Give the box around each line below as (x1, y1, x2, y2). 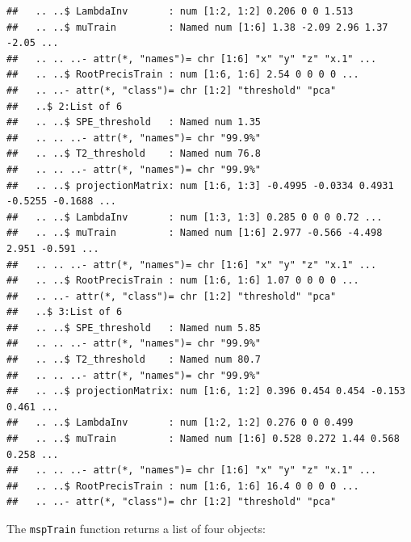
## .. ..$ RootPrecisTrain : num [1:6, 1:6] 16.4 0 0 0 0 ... (6, 480, 359, 492)
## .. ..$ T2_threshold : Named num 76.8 (6, 148, 261, 160)
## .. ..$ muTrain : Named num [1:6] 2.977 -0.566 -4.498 (6, 227, 383, 239)
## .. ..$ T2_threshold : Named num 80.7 (6, 354, 261, 366)
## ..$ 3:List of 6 (6, 306, 123, 318)
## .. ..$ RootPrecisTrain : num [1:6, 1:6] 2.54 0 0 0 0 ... (6, 69, 359, 81)
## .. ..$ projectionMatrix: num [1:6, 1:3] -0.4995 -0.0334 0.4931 (6, 179, 394, 191)
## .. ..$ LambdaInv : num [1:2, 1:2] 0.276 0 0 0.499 (6, 417, 354, 429)
